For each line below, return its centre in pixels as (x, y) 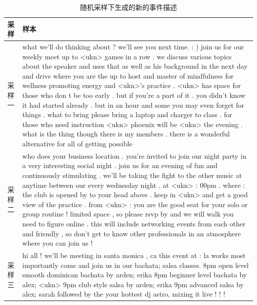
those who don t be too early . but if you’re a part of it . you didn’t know (134, 95)
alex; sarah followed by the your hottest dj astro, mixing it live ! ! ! (124, 294)
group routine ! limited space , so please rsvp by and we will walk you (128, 214)
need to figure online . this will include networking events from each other (134, 223)
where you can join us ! (58, 243)
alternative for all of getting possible (77, 143)
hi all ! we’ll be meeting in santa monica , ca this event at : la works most (134, 255)
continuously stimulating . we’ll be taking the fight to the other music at (132, 175)
